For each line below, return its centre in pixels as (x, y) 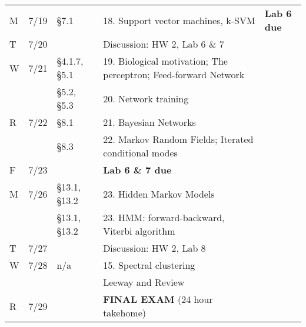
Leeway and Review (144, 282)
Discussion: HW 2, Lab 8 (154, 248)
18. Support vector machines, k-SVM (179, 20)
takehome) (125, 313)
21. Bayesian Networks (149, 122)
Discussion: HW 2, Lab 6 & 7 (164, 44)
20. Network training (146, 98)
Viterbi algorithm (139, 231)
